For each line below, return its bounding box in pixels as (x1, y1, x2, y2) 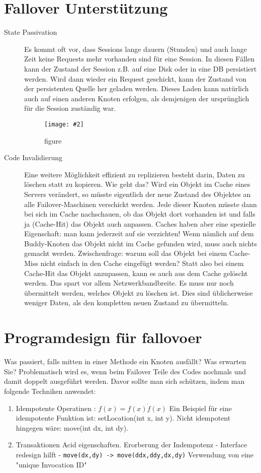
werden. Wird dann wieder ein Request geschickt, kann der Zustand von (24, 73, 246, 84)
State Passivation (4, 27, 57, 37)
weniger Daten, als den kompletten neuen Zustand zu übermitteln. (24, 297, 229, 308)
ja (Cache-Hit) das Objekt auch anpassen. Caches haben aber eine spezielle (24, 218, 256, 229)
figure (44, 135, 62, 146)
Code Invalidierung (4, 152, 62, 163)
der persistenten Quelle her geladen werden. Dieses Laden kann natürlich (24, 83, 249, 94)
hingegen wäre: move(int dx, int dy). (16, 422, 129, 433)
